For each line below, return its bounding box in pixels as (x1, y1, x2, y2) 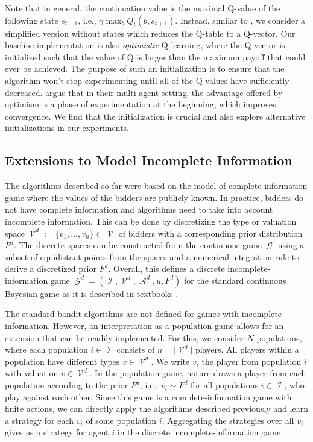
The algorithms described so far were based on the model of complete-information (5, 179, 308, 192)
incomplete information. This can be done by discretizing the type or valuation (5, 214, 297, 227)
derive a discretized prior (5, 262, 96, 275)
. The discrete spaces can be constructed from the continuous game (13, 239, 262, 251)
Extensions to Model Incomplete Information (5, 151, 292, 170)
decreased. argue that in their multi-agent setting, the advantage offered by (5, 86, 283, 98)
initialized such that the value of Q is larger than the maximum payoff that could (5, 50, 306, 63)
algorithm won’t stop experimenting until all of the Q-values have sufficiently (5, 74, 289, 86)
